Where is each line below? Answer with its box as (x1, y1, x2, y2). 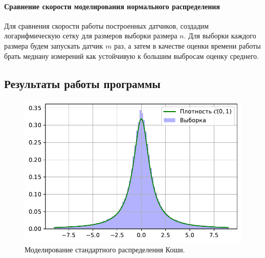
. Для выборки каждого (184, 30, 256, 41)
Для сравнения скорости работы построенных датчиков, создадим (4, 20, 209, 31)
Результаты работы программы (4, 75, 161, 91)
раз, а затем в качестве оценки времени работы (114, 40, 261, 51)
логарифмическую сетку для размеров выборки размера (4, 30, 178, 41)
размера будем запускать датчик (4, 40, 103, 51)
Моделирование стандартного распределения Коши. (25, 244, 185, 255)
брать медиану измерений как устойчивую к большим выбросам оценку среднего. (4, 50, 259, 61)
